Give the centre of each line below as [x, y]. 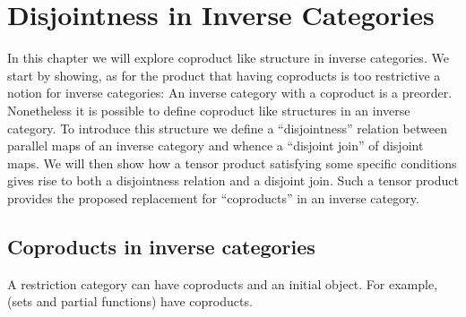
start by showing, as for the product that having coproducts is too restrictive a [224, 75]
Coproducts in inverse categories [161, 246]
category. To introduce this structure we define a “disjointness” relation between [227, 128]
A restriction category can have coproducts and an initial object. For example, [223, 283]
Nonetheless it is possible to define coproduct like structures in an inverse [209, 110]
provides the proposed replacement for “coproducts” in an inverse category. [213, 197]
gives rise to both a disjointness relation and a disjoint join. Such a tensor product [233, 180]
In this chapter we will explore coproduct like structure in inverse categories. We [228, 58]
